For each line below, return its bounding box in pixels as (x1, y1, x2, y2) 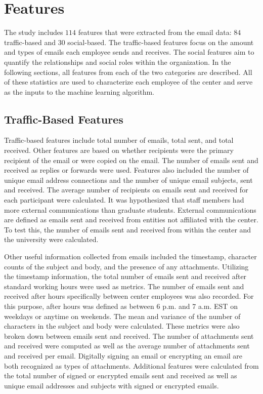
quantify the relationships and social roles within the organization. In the (4, 56, 231, 67)
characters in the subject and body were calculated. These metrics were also (4, 321, 240, 331)
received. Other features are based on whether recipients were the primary (4, 145, 234, 155)
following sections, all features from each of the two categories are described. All (4, 66, 252, 77)
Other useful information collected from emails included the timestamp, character (4, 251, 257, 262)
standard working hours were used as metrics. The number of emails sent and (4, 281, 244, 291)
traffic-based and (4, 36, 56, 47)
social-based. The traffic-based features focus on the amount (67, 36, 254, 47)
